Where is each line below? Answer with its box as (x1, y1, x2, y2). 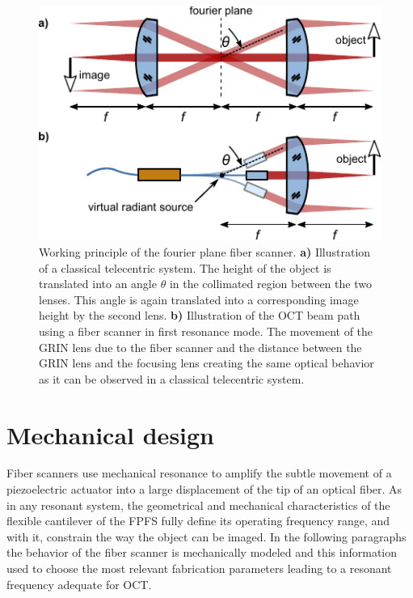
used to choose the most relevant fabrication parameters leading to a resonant (6, 560, 392, 577)
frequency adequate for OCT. (6, 575, 152, 592)
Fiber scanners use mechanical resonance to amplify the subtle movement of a (6, 464, 392, 481)
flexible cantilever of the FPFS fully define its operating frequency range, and (6, 512, 390, 529)
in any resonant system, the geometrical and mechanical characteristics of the (6, 496, 390, 513)
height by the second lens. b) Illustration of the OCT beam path (39, 307, 360, 324)
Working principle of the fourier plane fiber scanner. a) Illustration (39, 243, 371, 260)
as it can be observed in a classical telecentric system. (39, 370, 305, 387)
